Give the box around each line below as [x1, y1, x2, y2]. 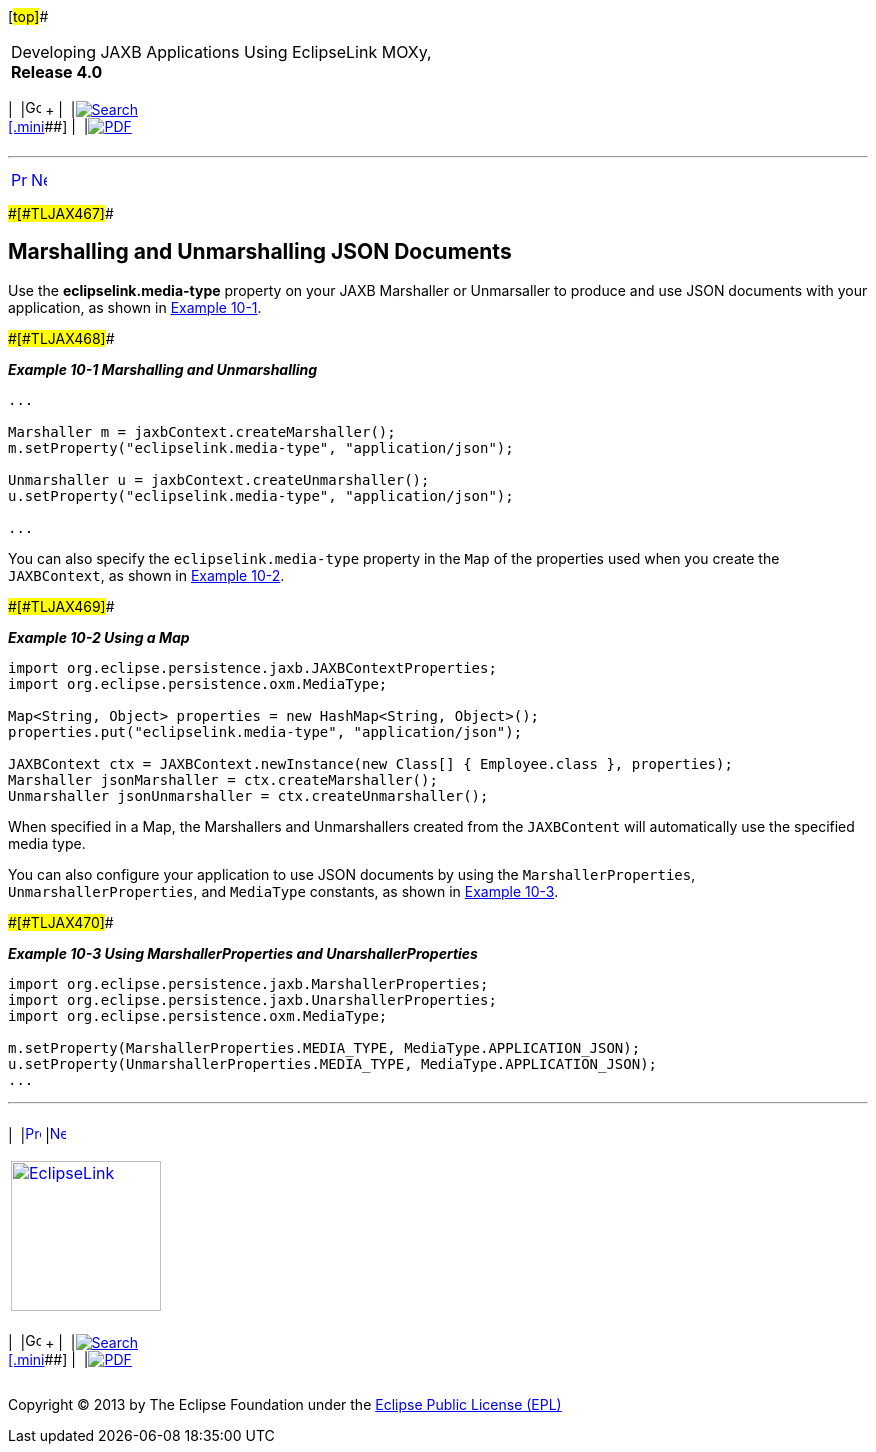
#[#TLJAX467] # [8, 205, 114, 222]
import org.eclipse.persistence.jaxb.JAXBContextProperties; [8, 659, 497, 676]
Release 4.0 [11, 62, 103, 82]
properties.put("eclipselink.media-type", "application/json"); [8, 723, 523, 740]
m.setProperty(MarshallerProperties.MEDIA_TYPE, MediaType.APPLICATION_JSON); [8, 1039, 641, 1056]
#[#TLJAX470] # [8, 913, 114, 931]
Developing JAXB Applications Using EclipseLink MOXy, [11, 42, 432, 62]
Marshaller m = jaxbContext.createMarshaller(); [8, 423, 396, 440]
